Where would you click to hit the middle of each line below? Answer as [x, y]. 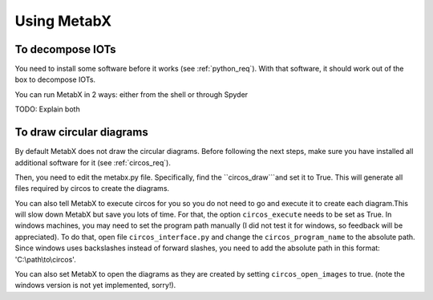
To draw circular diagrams [81, 132]
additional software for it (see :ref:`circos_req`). [93, 162]
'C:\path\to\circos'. [45, 259]
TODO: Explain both [47, 109]
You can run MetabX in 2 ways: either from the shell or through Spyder [132, 94]
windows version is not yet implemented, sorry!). [95, 286]
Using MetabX [63, 21]
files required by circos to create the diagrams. [92, 189]
